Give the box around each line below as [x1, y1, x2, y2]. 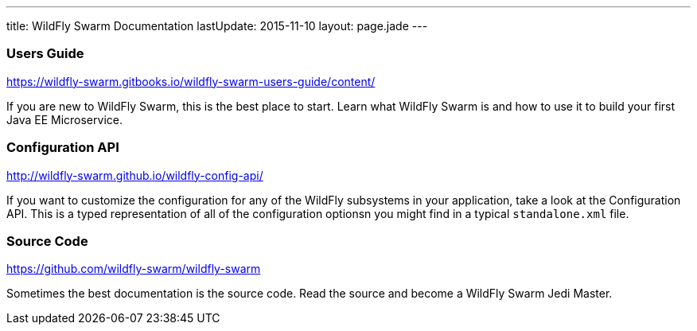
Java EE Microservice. [6, 112, 123, 127]
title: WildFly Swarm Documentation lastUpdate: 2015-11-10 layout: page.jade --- [6, 19, 428, 33]
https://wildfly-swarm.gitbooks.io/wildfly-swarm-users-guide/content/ [6, 74, 376, 88]
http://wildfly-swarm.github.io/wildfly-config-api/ [6, 168, 263, 182]
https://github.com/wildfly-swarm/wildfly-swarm [6, 262, 261, 276]
